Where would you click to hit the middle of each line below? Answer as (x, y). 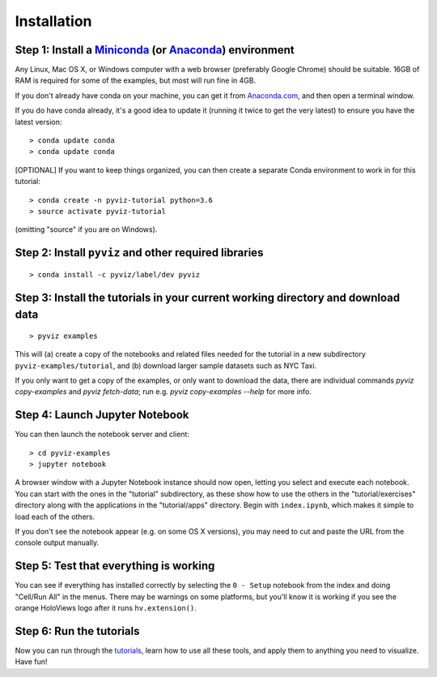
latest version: (38, 122)
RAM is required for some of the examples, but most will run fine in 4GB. (136, 80)
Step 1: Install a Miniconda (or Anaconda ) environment (155, 50)
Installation (53, 21)
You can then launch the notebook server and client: (102, 435)
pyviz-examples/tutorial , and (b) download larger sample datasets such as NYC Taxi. (166, 366)
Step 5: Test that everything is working (115, 566)
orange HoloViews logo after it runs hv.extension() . (106, 608)
